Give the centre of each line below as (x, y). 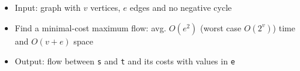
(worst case (221, 27)
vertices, (106, 7)
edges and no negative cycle (181, 7)
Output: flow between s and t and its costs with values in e (125, 61)
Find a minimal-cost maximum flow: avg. (90, 27)
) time (284, 27)
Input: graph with (48, 7)
